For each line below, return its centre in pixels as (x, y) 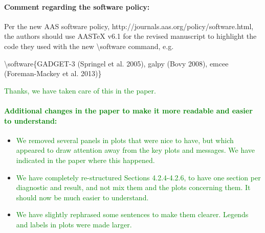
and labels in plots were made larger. (74, 224)
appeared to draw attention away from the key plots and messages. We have (136, 150)
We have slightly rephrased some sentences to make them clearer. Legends (132, 214)
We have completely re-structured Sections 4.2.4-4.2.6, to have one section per (138, 177)
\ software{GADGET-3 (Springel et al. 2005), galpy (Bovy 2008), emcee (116, 63)
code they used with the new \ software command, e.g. (89, 46)
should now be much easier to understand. (82, 197)
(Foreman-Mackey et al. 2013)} (53, 73)
